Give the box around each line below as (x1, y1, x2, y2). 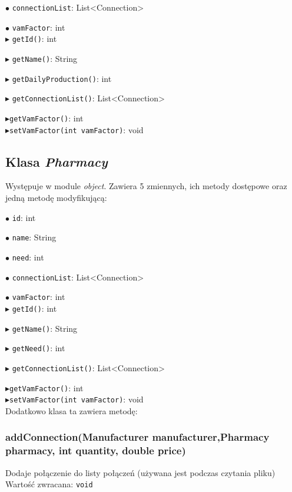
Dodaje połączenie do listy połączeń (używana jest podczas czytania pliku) (5, 466, 276, 478)
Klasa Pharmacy (5, 152, 108, 170)
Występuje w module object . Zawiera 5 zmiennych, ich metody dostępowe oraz (5, 180, 287, 192)
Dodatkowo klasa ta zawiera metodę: (5, 404, 138, 417)
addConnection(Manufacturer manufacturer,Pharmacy (5, 430, 270, 444)
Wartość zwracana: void (5, 478, 93, 490)
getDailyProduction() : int (12, 72, 112, 84)
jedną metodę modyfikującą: (5, 191, 107, 204)
